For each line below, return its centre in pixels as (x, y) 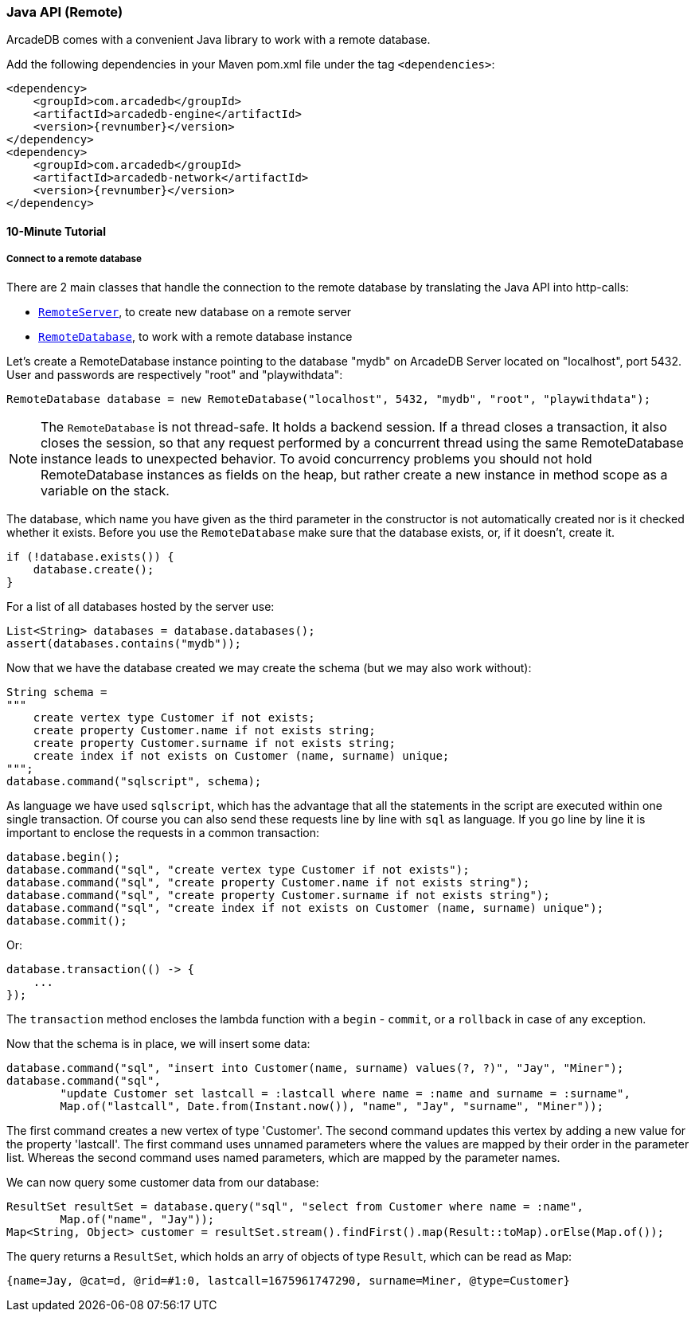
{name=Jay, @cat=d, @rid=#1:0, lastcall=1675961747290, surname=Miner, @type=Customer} (289, 1280)
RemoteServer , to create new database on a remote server (195, 311)
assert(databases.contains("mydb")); (124, 643)
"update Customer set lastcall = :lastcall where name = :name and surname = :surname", (345, 1093)
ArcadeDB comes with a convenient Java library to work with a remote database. (219, 40)
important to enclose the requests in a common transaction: (163, 832)
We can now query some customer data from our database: (163, 1182)
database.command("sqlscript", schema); (134, 781)
